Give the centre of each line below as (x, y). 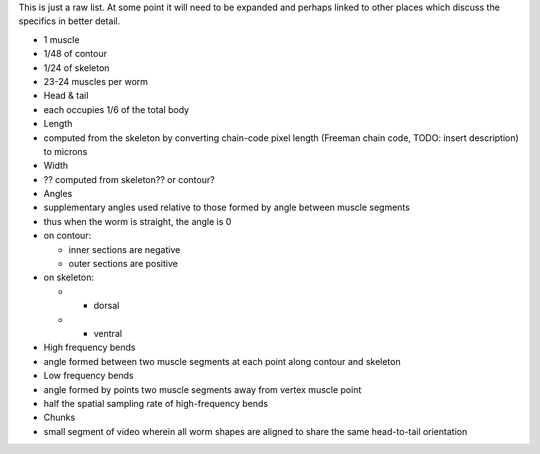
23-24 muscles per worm (96, 81)
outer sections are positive (123, 264)
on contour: (67, 236)
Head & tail (66, 96)
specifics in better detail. (69, 21)
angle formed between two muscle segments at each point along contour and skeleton (222, 361)
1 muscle (61, 39)
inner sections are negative (124, 249)
